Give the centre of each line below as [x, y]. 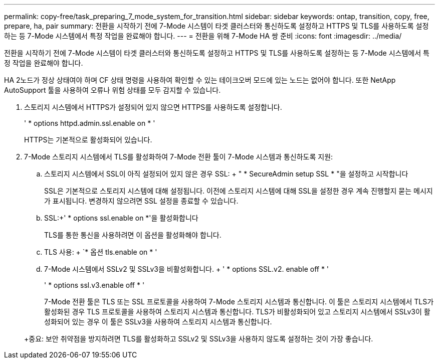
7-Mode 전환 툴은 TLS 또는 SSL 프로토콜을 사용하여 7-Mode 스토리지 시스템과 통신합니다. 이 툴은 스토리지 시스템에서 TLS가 [239, 302]
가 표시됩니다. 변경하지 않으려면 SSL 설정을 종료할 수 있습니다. [141, 201]
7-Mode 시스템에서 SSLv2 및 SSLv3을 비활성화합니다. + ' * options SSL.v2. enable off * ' [187, 269]
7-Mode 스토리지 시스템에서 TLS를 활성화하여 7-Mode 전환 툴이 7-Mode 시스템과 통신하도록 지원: [179, 157]
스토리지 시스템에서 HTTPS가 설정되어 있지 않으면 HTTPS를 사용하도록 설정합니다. [153, 107]
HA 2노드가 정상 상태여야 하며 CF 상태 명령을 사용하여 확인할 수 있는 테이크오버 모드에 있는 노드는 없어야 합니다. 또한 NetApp [200, 80]
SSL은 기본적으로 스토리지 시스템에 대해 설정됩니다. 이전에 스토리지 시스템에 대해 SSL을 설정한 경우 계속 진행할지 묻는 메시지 [239, 191]
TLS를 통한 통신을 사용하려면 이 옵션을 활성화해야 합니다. [133, 235]
